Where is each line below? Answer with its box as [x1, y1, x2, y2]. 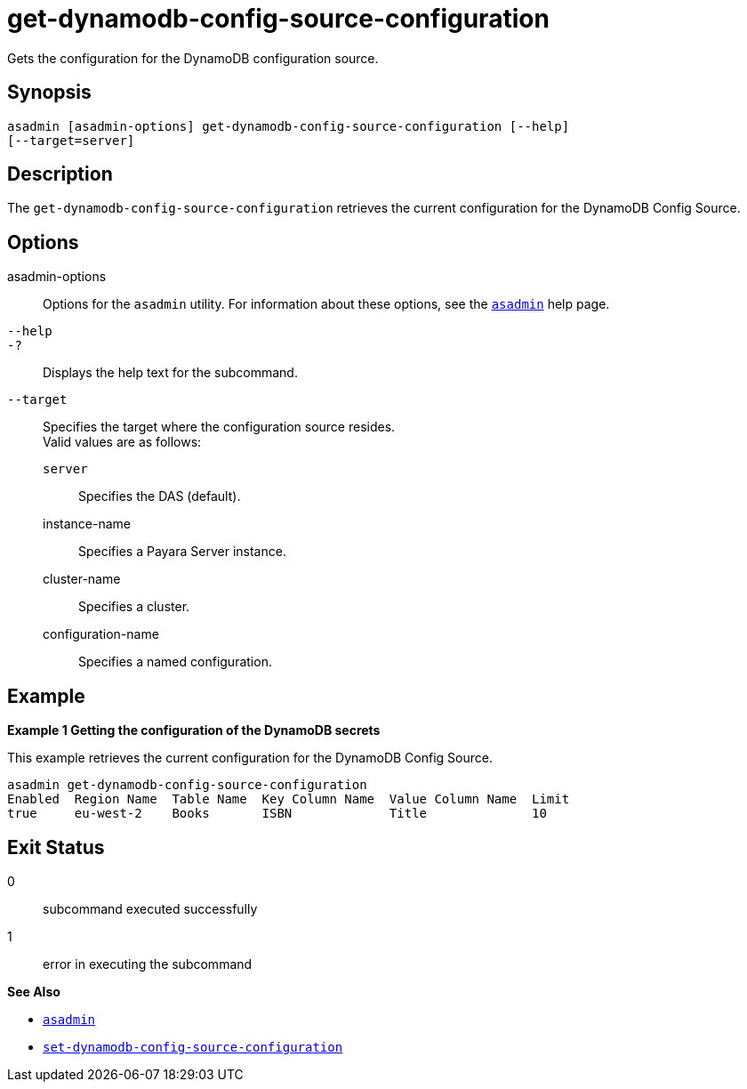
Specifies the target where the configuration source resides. [43, 419, 396, 435]
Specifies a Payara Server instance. [78, 544, 286, 560]
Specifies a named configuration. [78, 654, 272, 670]
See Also [7, 983, 60, 999]
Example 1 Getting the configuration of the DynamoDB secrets [7, 722, 381, 738]
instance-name [43, 516, 131, 532]
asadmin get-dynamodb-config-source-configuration [7, 778, 367, 793]
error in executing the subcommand [43, 956, 253, 972]
